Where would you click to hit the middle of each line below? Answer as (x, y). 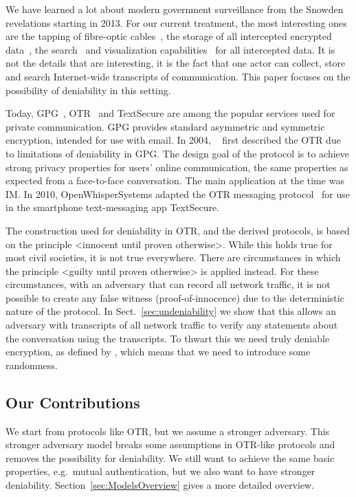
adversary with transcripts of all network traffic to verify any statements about (172, 325)
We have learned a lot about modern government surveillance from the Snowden (175, 9)
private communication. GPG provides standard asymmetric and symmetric (165, 126)
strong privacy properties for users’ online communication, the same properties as (177, 167)
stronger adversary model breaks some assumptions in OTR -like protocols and (170, 444)
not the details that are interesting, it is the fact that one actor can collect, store (176, 63)
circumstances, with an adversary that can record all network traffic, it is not (168, 284)
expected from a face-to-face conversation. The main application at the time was (175, 180)
